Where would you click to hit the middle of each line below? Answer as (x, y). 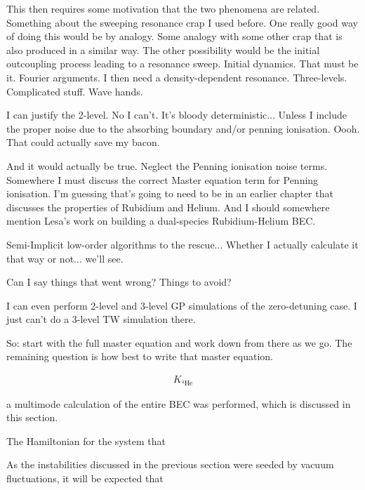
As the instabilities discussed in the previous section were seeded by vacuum (170, 464)
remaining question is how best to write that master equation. (140, 356)
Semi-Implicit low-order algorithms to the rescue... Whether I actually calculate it (182, 244)
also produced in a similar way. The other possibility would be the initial (163, 49)
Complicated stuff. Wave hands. (75, 91)
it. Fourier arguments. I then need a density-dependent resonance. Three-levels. (177, 77)
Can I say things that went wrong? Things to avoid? (119, 282)
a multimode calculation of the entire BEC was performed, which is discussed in (179, 403)
